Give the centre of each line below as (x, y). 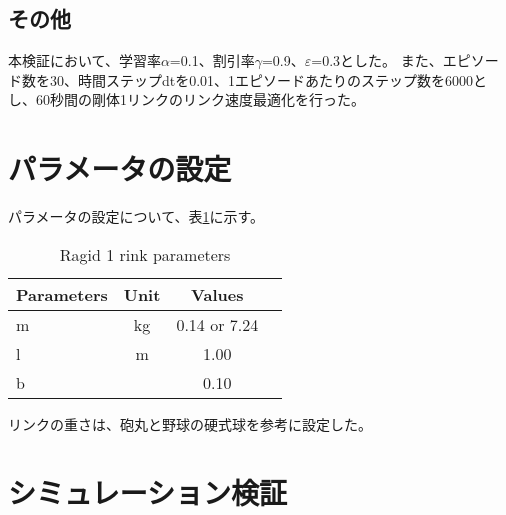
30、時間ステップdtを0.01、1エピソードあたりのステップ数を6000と (268, 79)
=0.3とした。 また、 (377, 60)
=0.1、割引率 (212, 60)
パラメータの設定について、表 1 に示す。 (136, 216)
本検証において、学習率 (84, 60)
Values (217, 294)
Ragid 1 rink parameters (145, 254)
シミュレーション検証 (147, 492)
